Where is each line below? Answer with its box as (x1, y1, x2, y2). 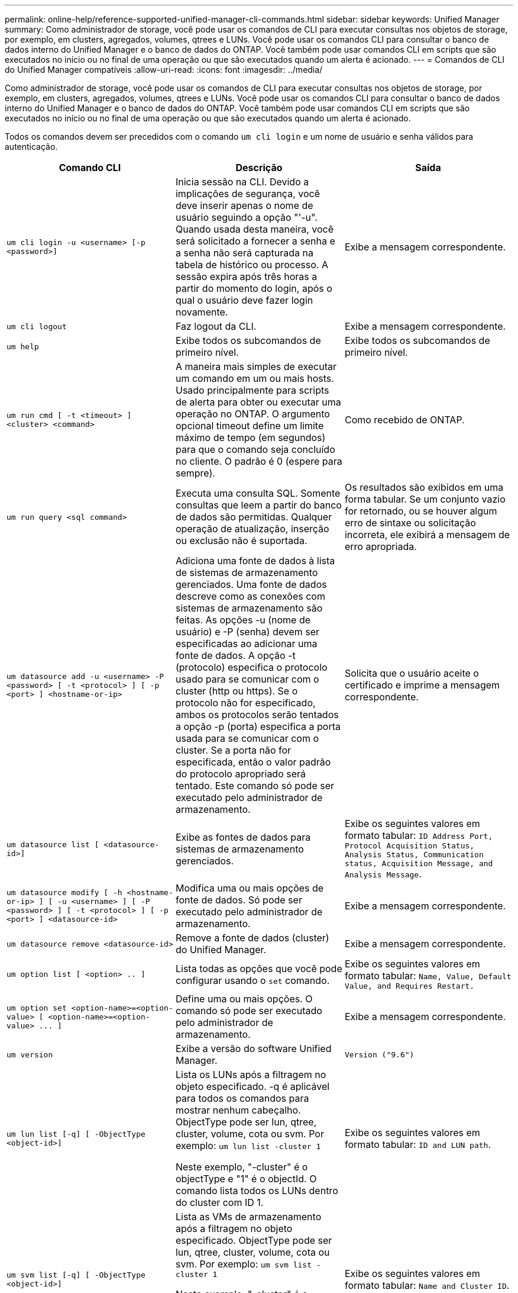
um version (7, 1050, 53, 1059)
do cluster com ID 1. (175, 1196, 264, 1208)
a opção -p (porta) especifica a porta (175, 721, 341, 732)
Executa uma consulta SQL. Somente (175, 487, 341, 499)
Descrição (235, 162, 283, 173)
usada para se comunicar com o (175, 732, 319, 744)
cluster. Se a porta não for (175, 744, 292, 756)
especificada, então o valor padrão (175, 756, 331, 768)
